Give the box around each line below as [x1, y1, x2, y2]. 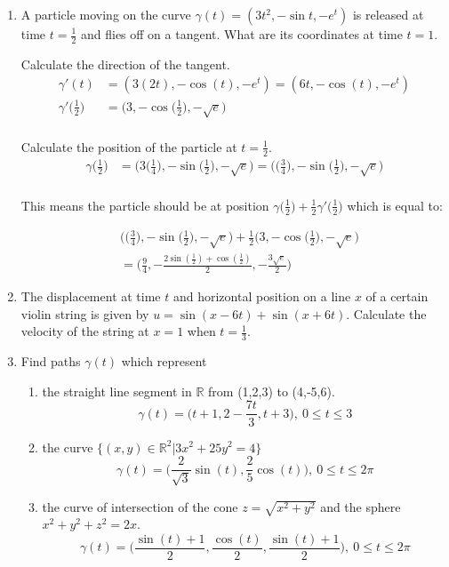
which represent [121, 352, 207, 371]
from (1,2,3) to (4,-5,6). [208, 381, 335, 400]
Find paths [20, 352, 81, 371]
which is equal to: [347, 196, 443, 214]
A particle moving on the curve [20, 5, 191, 23]
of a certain [365, 287, 429, 306]
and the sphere [320, 497, 401, 515]
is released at [352, 5, 424, 23]
